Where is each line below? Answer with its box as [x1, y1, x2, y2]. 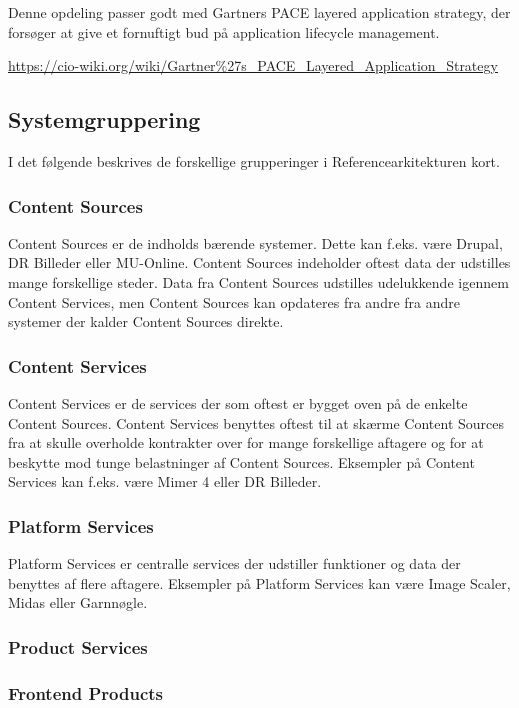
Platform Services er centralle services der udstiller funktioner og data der [8, 553, 461, 574]
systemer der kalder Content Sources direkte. [8, 311, 284, 332]
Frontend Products [8, 680, 164, 705]
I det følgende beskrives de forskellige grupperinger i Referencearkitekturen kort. [8, 150, 500, 171]
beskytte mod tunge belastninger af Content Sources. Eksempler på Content [8, 451, 475, 472]
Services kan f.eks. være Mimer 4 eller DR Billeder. [8, 471, 322, 492]
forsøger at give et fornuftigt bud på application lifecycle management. [8, 21, 440, 42]
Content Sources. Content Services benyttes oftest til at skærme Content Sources [8, 412, 505, 433]
